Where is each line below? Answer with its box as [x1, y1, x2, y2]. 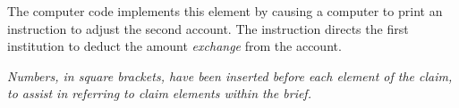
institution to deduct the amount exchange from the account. [7, 37, 342, 55]
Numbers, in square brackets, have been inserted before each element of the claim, [7, 66, 453, 85]
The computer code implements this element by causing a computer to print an [7, 2, 443, 20]
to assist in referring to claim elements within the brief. [7, 84, 311, 103]
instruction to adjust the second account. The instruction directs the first [7, 19, 409, 37]
